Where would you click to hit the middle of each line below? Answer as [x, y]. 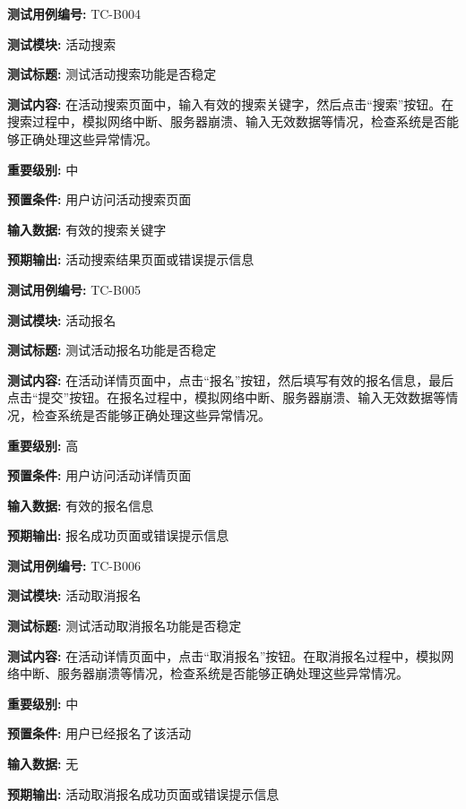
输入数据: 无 [43, 764]
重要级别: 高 [43, 445]
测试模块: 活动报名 [62, 319]
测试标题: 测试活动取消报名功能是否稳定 [125, 626]
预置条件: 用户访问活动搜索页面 [99, 199]
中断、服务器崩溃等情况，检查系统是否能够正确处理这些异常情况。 [214, 673]
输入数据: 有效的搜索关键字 [87, 229]
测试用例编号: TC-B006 [74, 565]
